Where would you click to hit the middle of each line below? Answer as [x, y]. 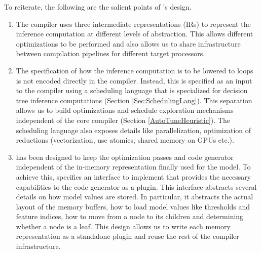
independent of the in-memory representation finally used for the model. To [133, 167]
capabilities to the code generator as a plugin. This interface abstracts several [136, 186]
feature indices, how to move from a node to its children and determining [130, 216]
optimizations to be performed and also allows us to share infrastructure [128, 43]
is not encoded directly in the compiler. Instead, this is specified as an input [134, 80]
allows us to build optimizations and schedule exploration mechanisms [125, 110]
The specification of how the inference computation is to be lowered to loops [135, 70]
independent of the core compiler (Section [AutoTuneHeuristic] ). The [123, 120]
